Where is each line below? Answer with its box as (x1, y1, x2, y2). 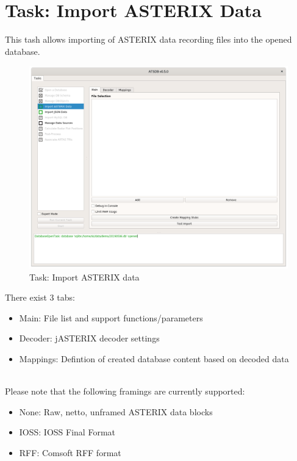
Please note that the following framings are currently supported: (5, 385, 245, 398)
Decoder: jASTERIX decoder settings (19, 332, 160, 345)
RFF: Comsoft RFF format (19, 446, 121, 459)
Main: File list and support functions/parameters (19, 311, 203, 324)
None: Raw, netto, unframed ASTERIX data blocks (19, 405, 213, 418)
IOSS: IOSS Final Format (19, 426, 115, 438)
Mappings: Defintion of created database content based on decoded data (19, 352, 289, 365)
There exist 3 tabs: (5, 291, 75, 304)
